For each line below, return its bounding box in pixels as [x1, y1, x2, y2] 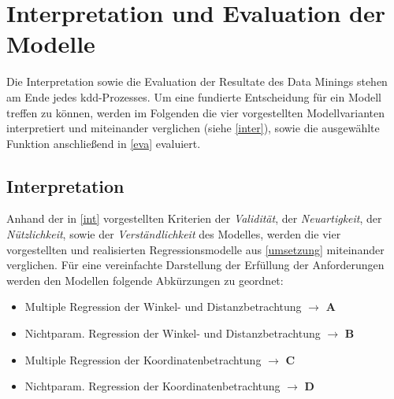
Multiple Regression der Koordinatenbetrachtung [24, 351, 262, 368]
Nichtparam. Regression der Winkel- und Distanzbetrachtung [24, 325, 321, 342]
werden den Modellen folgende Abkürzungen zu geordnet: [6, 272, 284, 288]
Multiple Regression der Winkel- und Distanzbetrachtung [24, 298, 302, 315]
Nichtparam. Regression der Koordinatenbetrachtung [24, 378, 281, 394]
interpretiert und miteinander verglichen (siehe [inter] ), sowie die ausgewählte [6, 120, 380, 136]
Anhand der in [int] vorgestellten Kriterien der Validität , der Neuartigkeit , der [6, 210, 382, 227]
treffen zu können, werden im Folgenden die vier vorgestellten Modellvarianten [6, 104, 385, 120]
